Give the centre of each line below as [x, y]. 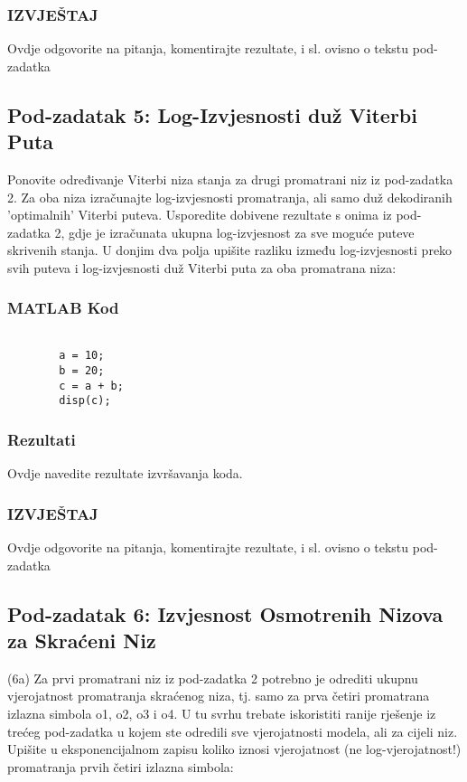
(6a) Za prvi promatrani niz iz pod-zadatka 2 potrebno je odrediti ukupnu [213, 678]
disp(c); [85, 401]
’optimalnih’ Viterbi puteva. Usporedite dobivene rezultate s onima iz [200, 215]
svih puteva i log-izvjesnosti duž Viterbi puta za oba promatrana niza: [202, 267]
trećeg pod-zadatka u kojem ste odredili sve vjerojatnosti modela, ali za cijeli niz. [233, 731]
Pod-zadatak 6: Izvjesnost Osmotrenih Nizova [225, 613]
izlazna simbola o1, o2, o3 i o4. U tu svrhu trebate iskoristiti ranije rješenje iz [222, 714]
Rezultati [42, 439]
